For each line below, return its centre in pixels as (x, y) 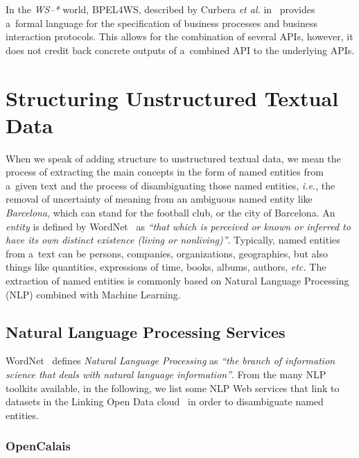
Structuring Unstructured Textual (172, 97)
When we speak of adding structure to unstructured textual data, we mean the (173, 158)
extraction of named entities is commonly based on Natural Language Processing (177, 281)
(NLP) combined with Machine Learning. (93, 294)
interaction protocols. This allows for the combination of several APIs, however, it (179, 36)
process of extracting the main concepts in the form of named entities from (165, 172)
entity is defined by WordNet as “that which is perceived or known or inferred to (178, 226)
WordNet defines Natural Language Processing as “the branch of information (170, 361)
